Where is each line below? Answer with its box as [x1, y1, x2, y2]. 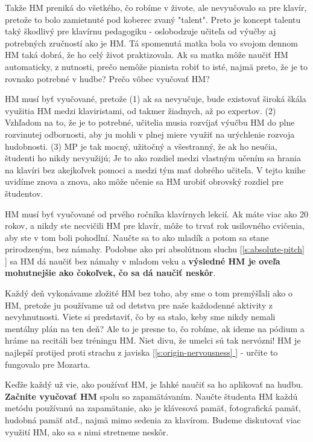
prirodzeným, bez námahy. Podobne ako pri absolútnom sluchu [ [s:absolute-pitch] [5, 243, 305, 255]
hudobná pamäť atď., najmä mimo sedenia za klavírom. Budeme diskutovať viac [5, 414, 301, 426]
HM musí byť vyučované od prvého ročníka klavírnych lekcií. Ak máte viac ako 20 [5, 207, 309, 220]
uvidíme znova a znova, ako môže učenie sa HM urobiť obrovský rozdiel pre [5, 175, 283, 188]
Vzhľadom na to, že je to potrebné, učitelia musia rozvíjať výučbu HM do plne [5, 116, 295, 129]
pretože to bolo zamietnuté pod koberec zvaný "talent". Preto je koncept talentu [5, 13, 301, 25]
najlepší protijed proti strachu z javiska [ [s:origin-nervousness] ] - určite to [5, 346, 278, 359]
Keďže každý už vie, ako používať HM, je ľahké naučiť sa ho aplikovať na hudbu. [5, 378, 303, 391]
